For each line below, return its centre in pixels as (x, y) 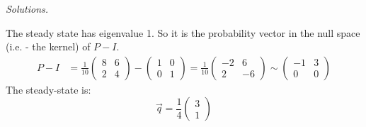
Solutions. (27, 9)
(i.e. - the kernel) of (48, 46)
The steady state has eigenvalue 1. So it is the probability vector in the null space (183, 32)
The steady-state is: (48, 89)
